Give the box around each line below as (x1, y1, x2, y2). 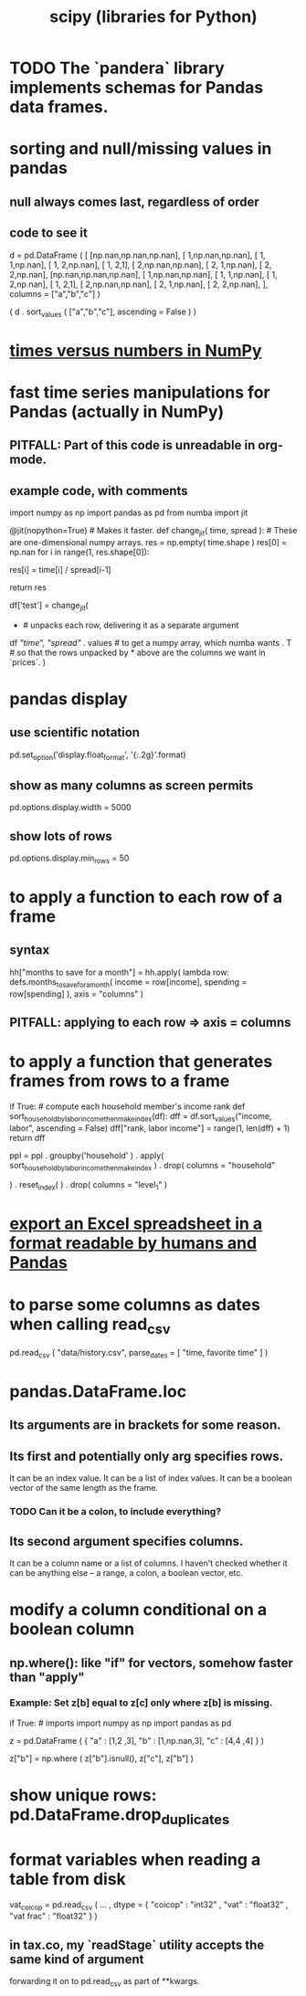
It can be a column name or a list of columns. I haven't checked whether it (9, 1558, 288, 1568)
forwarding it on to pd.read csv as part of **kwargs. (9, 1976, 200, 1989)
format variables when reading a (9, 1849, 261, 1870)
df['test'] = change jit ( (9, 599, 89, 613)
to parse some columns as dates (9, 1294, 260, 1315)
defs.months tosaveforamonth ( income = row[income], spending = (9, 976, 248, 989)
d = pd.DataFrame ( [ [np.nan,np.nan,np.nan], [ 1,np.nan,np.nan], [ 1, (9, 249, 267, 260)
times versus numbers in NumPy (9, 340, 262, 361)
